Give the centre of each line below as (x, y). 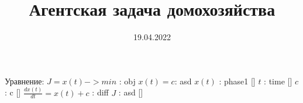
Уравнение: (25, 81)
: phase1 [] (237, 81)
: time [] (278, 81)
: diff (100, 92)
